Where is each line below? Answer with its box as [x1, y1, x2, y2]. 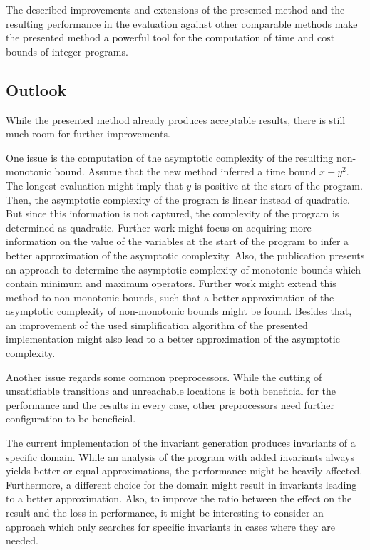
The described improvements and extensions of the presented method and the [6, 2, 345, 16]
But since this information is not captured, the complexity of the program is [6, 206, 339, 221]
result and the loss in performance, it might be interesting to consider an [6, 505, 324, 520]
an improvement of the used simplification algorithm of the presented [6, 317, 308, 332]
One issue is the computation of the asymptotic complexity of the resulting [6, 150, 334, 165]
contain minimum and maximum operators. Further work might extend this [6, 276, 336, 291]
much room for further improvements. [6, 126, 170, 141]
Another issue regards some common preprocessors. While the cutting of [6, 369, 322, 384]
